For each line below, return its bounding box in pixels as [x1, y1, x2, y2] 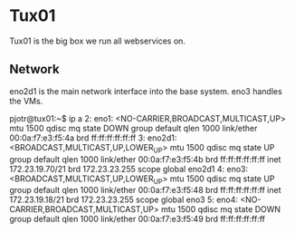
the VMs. [9, 95, 43, 106]
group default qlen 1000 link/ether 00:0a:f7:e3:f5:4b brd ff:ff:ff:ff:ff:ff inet [9, 153, 281, 164]
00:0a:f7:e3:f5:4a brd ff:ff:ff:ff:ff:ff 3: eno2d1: [9, 132, 177, 143]
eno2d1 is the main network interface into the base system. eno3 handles [9, 85, 282, 96]
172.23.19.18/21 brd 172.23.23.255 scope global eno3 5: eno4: [9, 194, 238, 205]
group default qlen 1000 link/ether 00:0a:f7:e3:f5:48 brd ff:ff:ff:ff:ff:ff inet [9, 185, 282, 196]
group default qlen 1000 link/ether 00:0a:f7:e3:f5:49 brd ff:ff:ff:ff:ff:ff [9, 214, 265, 225]
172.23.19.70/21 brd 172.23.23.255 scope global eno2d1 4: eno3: [9, 163, 249, 174]
